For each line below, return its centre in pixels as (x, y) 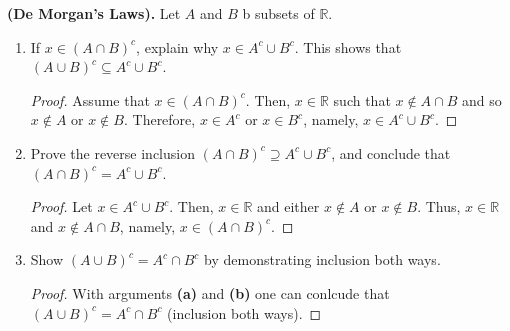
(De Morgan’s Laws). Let (94, 13)
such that (362, 99)
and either (288, 206)
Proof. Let (61, 206)
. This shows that (348, 46)
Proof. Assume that (90, 99)
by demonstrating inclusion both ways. (322, 259)
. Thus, (439, 206)
